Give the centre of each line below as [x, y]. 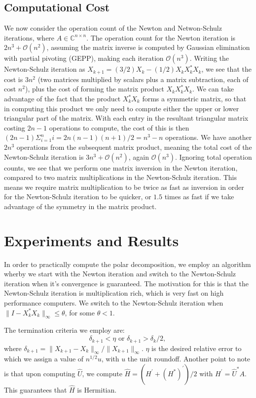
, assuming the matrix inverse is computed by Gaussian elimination [148, 47]
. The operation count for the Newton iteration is [161, 37]
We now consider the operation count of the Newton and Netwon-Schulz [113, 28]
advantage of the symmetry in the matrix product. [80, 206]
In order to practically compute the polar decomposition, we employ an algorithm [128, 264]
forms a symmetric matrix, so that [194, 99]
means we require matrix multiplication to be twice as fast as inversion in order [124, 187]
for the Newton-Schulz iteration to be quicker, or [78, 197]
